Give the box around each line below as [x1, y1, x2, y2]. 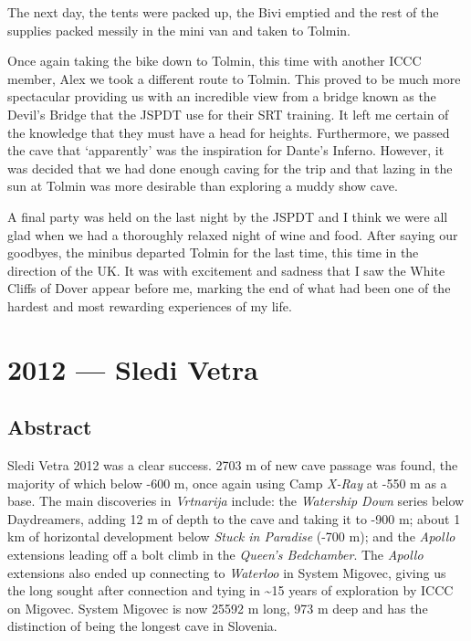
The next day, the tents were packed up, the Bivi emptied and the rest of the [7, 3, 439, 21]
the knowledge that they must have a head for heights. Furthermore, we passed [7, 122, 450, 142]
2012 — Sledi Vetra [7, 350, 259, 387]
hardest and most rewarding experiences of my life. [7, 296, 292, 315]
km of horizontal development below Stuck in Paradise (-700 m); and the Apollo [7, 527, 455, 546]
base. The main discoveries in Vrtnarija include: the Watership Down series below [7, 491, 465, 510]
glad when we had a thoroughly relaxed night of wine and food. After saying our [7, 225, 458, 244]
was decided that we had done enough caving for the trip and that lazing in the [7, 158, 453, 177]
